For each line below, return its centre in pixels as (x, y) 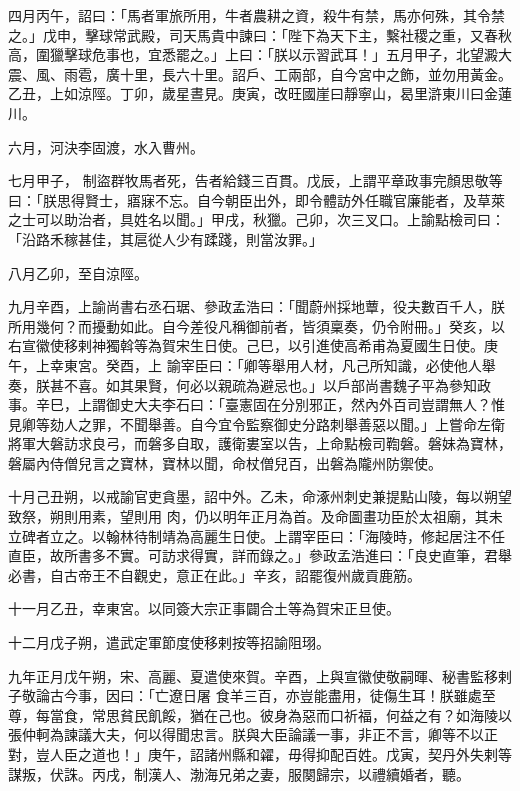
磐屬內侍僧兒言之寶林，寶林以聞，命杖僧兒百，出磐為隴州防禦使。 (225, 462)
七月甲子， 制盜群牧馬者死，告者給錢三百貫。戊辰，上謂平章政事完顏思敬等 (255, 180)
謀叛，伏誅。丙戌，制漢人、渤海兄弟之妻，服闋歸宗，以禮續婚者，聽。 (239, 773)
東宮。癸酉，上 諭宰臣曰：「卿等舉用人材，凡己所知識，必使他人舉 (279, 364)
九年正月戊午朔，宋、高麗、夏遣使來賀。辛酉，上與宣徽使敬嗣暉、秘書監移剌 (260, 675)
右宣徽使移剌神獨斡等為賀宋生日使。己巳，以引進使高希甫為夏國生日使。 (246, 345)
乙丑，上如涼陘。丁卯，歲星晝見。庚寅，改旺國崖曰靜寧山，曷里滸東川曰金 (253, 93)
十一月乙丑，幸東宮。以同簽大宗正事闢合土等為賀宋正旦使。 (204, 608)
